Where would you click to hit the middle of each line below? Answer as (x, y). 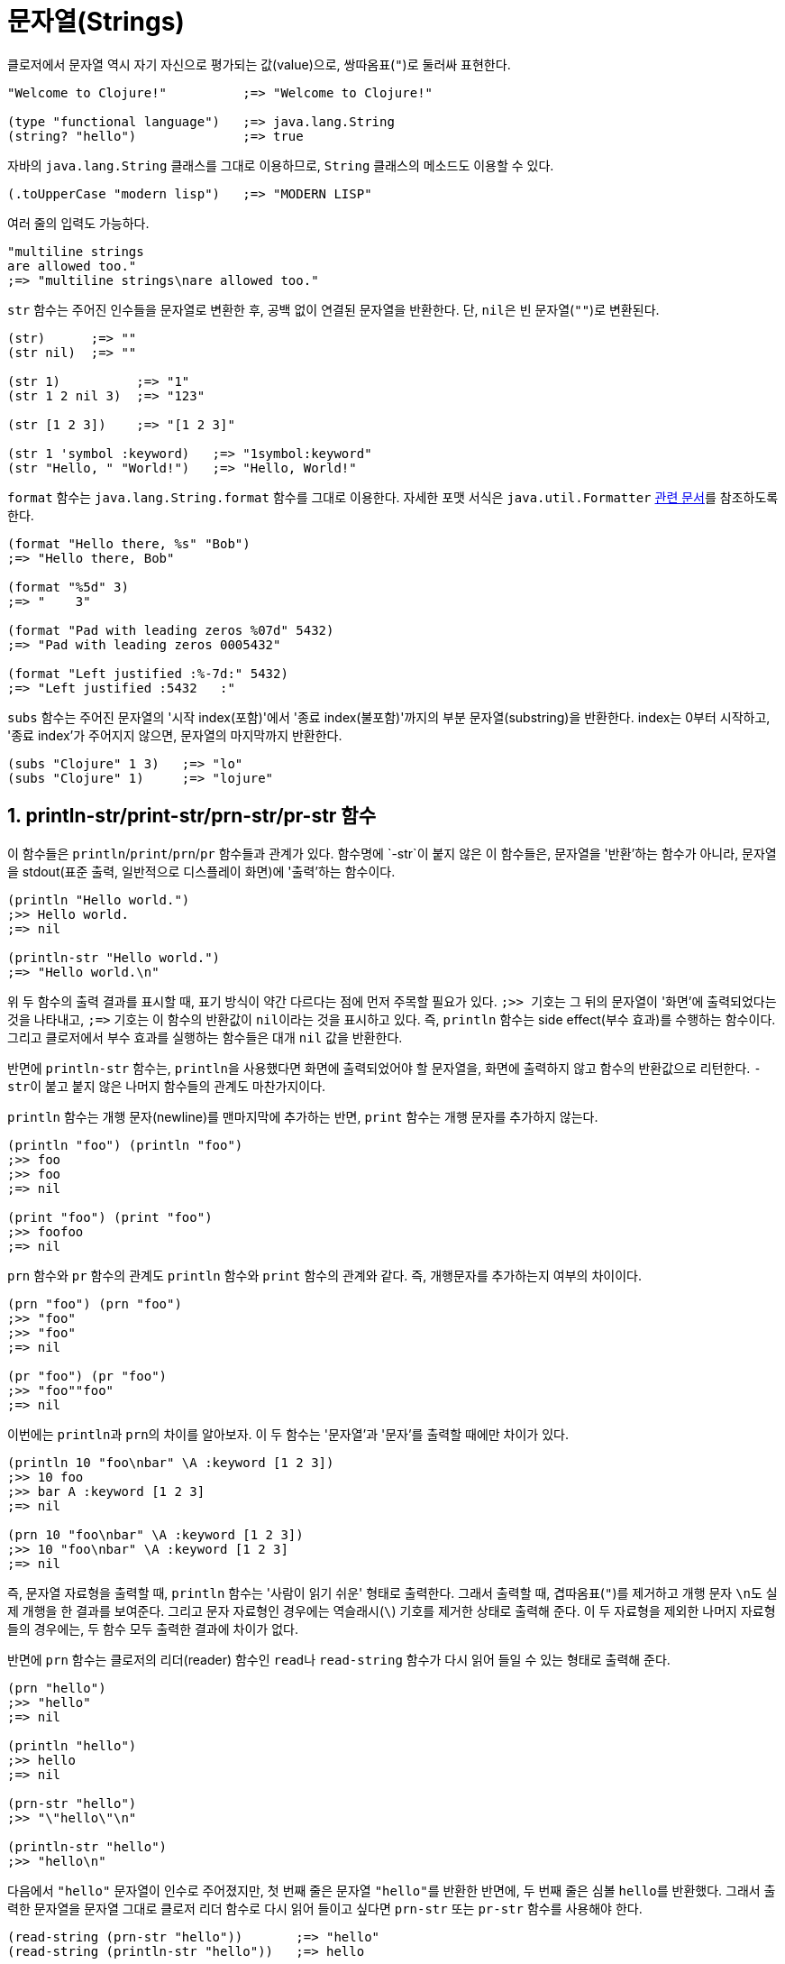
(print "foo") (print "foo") (110, 1217)
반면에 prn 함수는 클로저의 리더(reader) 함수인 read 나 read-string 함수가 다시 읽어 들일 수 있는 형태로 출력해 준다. (339, 1659)
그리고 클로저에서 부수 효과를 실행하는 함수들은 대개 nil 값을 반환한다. (205, 1037)
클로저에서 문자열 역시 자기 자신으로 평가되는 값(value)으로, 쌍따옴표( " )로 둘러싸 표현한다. (259, 64)
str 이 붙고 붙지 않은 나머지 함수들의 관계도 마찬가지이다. (167, 1086)
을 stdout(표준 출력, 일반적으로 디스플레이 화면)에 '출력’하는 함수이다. (201, 871)
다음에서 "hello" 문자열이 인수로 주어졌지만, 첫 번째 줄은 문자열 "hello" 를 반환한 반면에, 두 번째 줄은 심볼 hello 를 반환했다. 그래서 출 (392, 1890)
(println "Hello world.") (99, 899)
